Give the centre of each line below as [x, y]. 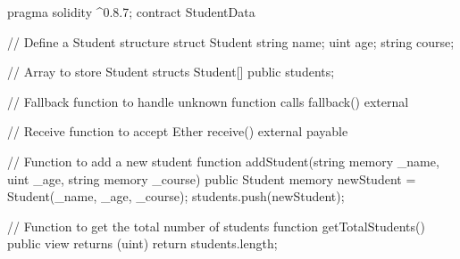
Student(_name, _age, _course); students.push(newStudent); [176, 196]
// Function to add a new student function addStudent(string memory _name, [223, 161]
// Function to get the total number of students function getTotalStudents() [216, 226]
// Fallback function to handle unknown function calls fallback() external [208, 101]
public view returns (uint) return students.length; [142, 243]
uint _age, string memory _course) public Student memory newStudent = [212, 178]
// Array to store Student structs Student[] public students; [171, 72]
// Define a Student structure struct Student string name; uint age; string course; [231, 41]
